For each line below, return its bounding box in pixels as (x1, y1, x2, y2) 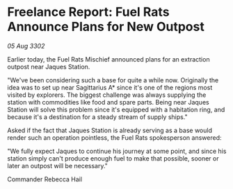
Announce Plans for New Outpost (7, 19, 205, 35)
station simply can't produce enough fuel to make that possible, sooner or (7, 154, 219, 163)
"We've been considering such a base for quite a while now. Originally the (7, 75, 219, 84)
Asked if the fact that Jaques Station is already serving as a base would (7, 126, 212, 134)
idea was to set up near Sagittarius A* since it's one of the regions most (7, 83, 213, 91)
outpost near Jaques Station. (7, 62, 90, 71)
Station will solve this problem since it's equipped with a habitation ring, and (7, 105, 225, 114)
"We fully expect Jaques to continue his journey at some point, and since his (7, 147, 227, 155)
